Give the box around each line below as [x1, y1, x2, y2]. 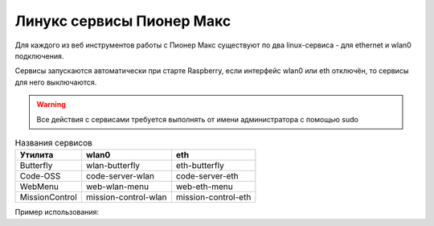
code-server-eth [175, 171, 239, 182]
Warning [36, 100, 66, 109]
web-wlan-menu [85, 181, 149, 192]
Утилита [19, 150, 54, 161]
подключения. [14, 51, 64, 60]
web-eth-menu [175, 181, 233, 192]
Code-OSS [19, 171, 61, 182]
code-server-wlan [85, 171, 154, 182]
